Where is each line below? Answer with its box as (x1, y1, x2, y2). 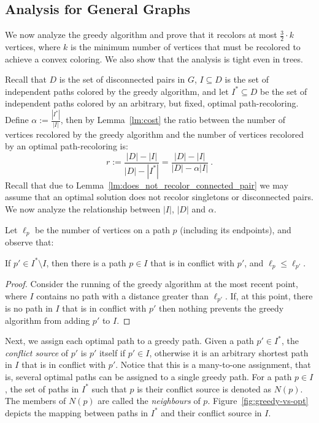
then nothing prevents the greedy (159, 302, 284, 315)
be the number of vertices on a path (35, 223, 170, 236)
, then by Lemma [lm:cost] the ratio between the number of (60, 113, 285, 126)
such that (91, 382, 127, 395)
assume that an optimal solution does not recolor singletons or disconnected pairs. (5, 190, 313, 203)
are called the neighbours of (98, 394, 201, 407)
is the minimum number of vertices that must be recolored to (70, 40, 301, 53)
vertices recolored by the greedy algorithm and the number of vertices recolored (5, 127, 304, 140)
